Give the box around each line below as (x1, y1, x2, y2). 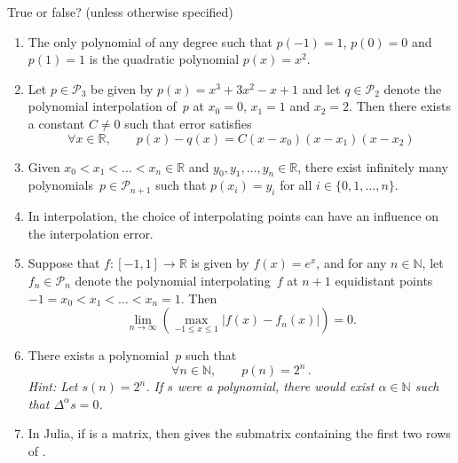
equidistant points (335, 271, 433, 289)
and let (302, 79, 341, 98)
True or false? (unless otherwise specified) (7, 3, 233, 20)
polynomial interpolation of (28, 97, 177, 115)
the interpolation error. (28, 224, 154, 242)
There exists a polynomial (28, 346, 170, 365)
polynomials (28, 176, 94, 194)
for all (280, 176, 312, 194)
